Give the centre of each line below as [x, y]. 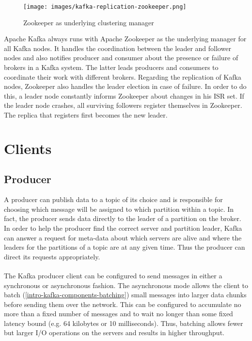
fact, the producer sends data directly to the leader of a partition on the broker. [123, 218]
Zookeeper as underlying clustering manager [89, 22]
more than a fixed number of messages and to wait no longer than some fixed [118, 314]
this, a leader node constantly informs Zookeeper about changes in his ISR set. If [124, 95]
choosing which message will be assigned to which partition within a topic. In [119, 209]
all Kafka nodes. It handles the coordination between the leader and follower [118, 48]
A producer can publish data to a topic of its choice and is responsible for [113, 199]
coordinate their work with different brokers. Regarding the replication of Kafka [123, 77]
